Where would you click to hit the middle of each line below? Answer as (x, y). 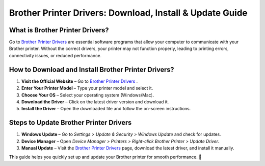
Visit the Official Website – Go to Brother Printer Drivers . (79, 81)
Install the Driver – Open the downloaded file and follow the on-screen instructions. (106, 109)
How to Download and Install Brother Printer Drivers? (92, 69)
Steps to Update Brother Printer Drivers (70, 123)
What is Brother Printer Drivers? (59, 30)
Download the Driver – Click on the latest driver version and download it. (95, 102)
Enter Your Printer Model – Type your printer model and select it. (87, 88)
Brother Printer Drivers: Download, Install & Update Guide (128, 13)
